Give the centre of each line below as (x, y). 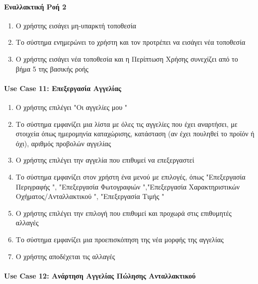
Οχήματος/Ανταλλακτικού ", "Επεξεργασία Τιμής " (90, 196)
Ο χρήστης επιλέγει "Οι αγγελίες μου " (72, 107)
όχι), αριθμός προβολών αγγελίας (63, 143)
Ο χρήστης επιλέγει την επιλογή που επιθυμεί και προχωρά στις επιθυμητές (124, 213)
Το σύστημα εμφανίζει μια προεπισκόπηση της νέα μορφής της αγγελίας (120, 239)
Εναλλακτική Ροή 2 (35, 6)
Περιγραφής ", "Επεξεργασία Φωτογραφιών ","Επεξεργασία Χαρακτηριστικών (128, 186)
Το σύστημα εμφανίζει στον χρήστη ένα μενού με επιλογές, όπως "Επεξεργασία (130, 176)
